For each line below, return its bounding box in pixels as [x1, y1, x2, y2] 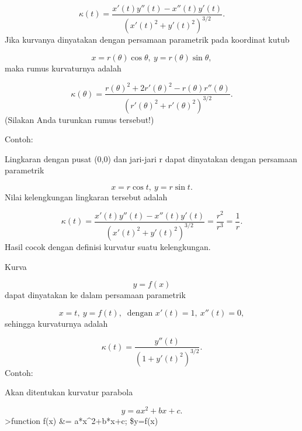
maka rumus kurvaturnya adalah [5, 62, 122, 74]
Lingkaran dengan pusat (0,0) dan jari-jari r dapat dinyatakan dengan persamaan [5, 152, 297, 165]
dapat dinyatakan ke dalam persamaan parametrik [5, 289, 186, 301]
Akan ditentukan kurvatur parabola [5, 386, 133, 398]
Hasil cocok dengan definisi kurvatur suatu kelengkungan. [5, 240, 211, 252]
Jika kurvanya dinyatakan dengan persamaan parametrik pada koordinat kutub [5, 33, 290, 46]
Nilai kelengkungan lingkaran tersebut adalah [5, 190, 168, 203]
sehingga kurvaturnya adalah [5, 317, 108, 329]
